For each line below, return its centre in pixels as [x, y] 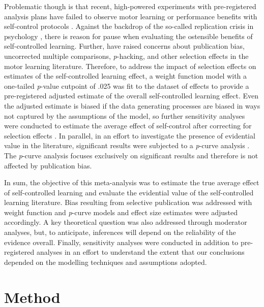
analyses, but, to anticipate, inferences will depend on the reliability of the [120, 232]
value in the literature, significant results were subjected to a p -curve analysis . [127, 145]
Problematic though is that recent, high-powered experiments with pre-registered [130, 6]
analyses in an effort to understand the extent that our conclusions [140, 252]
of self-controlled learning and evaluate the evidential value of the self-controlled [129, 192]
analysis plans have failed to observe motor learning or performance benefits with [131, 16]
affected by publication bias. [48, 165]
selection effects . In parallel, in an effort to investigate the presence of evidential [130, 135]
